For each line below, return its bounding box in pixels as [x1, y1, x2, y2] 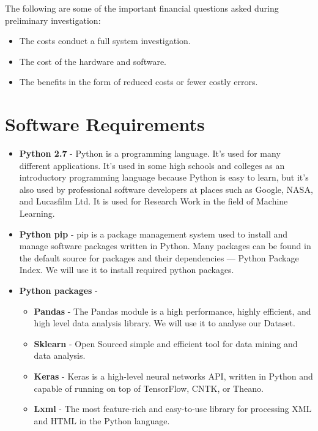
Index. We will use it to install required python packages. [19, 263, 234, 276]
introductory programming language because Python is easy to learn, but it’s [19, 171, 309, 184]
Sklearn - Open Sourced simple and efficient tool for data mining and [34, 337, 298, 350]
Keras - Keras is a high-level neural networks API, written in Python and [34, 370, 313, 382]
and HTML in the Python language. [34, 414, 170, 427]
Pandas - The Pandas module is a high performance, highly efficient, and [34, 304, 311, 317]
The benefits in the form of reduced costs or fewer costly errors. [19, 75, 258, 88]
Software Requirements [5, 111, 205, 137]
